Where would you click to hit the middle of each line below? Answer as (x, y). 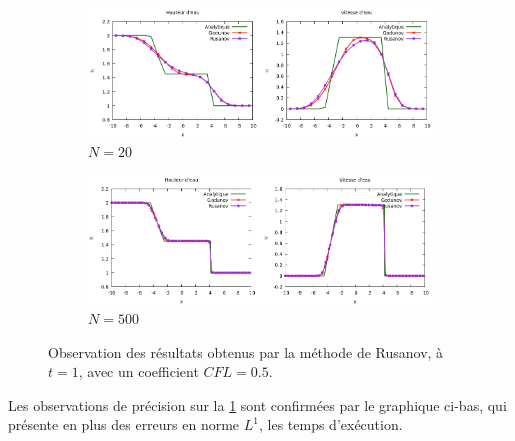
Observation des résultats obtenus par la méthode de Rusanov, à (246, 351)
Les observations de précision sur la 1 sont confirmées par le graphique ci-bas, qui (257, 404)
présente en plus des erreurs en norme (124, 424)
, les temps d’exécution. (330, 424)
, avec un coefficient (138, 371)
